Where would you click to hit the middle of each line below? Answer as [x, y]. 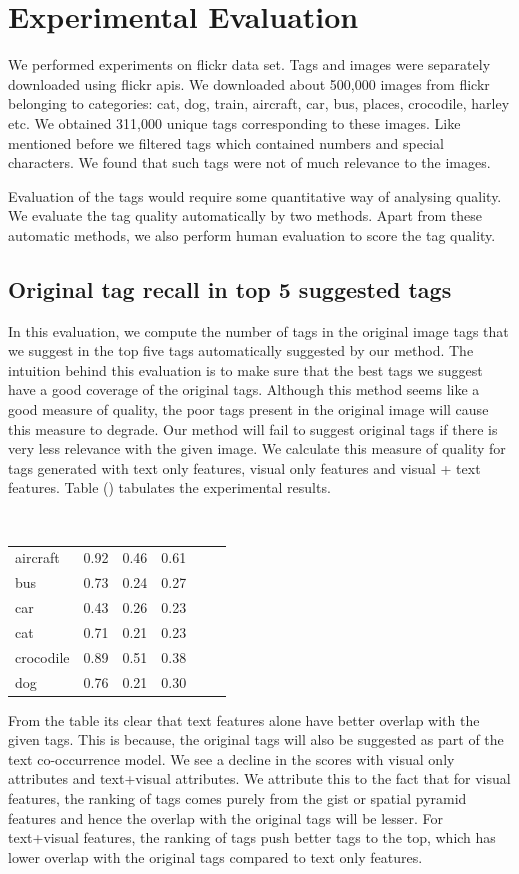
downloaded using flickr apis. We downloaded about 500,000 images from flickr [249, 83]
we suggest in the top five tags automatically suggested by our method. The [241, 350]
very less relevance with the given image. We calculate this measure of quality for [257, 448]
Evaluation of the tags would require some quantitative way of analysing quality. [255, 195]
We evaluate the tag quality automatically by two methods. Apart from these [245, 215]
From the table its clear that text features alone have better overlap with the [244, 719]
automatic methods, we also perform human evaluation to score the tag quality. [252, 234]
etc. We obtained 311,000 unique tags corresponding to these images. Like [234, 122]
